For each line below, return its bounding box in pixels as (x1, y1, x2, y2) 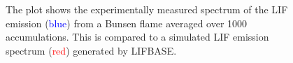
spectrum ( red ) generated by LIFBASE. (6, 43, 177, 57)
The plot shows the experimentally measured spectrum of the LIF (6, 2, 288, 16)
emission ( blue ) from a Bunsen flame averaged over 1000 (6, 15, 248, 30)
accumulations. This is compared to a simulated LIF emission (6, 29, 269, 44)
